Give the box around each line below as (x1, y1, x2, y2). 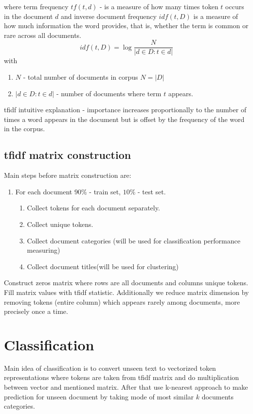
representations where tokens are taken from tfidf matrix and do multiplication (4, 372, 239, 382)
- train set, (89, 186, 121, 196)
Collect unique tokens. (27, 219, 93, 229)
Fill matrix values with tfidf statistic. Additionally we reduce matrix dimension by (4, 287, 249, 297)
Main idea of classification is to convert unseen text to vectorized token (4, 362, 216, 373)
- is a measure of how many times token (100, 1, 218, 11)
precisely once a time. (4, 306, 68, 316)
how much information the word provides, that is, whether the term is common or (4, 20, 249, 31)
